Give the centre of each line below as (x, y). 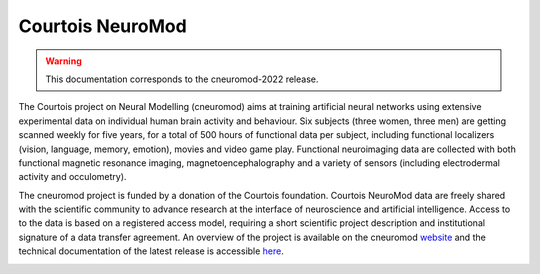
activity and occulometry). (72, 177)
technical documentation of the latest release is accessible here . (151, 251)
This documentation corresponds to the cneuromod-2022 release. (182, 79)
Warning (63, 61)
